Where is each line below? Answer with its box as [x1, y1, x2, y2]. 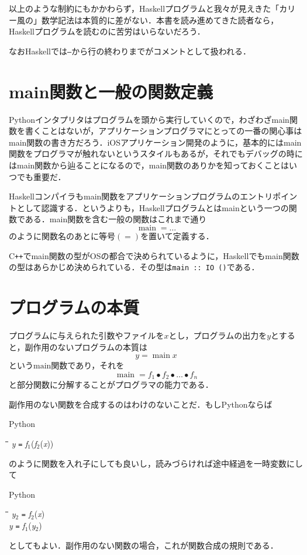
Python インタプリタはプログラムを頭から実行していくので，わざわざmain [9, 113, 289, 125]
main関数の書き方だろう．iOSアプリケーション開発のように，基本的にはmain [9, 136, 302, 148]
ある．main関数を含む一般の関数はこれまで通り [25, 213, 207, 225]
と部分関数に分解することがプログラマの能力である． [9, 378, 213, 391]
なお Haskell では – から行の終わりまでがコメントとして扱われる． [9, 44, 251, 57]
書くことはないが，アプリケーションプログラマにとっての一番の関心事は [25, 125, 302, 137]
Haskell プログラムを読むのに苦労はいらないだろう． [9, 25, 205, 37]
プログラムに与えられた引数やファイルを [9, 329, 164, 341]
